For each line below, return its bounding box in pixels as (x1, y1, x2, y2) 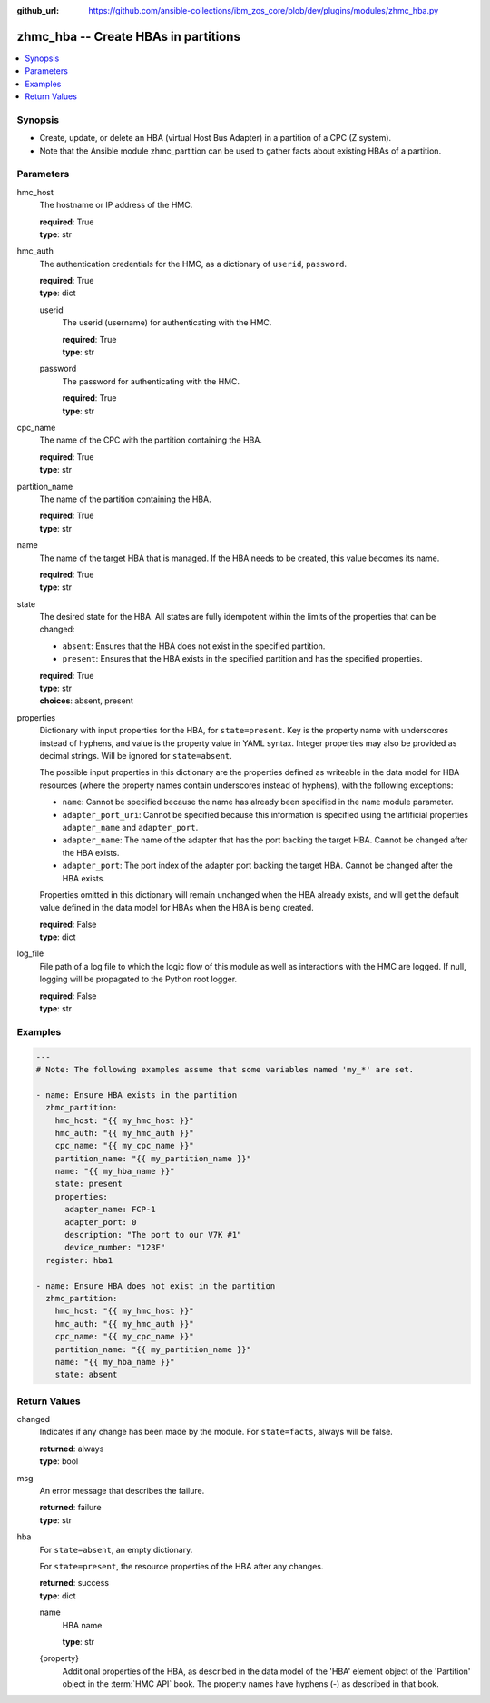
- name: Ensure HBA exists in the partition (35, 1090, 238, 1100)
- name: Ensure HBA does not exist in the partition (35, 1280, 276, 1290)
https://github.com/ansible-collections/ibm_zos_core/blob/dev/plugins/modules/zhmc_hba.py (88, 5, 439, 15)
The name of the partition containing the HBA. (39, 493, 212, 504)
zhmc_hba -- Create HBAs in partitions (16, 28, 240, 45)
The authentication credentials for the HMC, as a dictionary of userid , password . (39, 258, 348, 269)
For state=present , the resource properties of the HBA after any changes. (39, 1560, 324, 1571)
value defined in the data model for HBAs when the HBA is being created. (39, 902, 315, 913)
